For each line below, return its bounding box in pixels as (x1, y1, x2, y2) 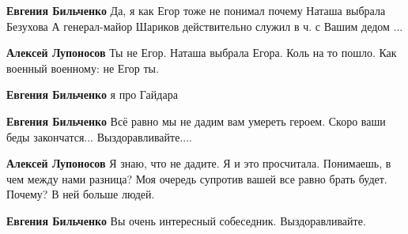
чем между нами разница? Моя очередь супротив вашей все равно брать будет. (6, 170, 387, 187)
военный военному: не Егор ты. (6, 59, 159, 76)
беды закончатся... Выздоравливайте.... (6, 128, 192, 145)
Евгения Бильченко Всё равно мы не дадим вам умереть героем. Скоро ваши (6, 112, 386, 129)
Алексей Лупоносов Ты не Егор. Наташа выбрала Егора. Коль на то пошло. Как (6, 44, 397, 61)
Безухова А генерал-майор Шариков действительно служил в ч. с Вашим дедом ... (6, 17, 403, 34)
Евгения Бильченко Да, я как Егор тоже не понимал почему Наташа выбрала (6, 2, 386, 18)
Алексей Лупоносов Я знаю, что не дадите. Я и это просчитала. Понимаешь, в (6, 155, 391, 172)
